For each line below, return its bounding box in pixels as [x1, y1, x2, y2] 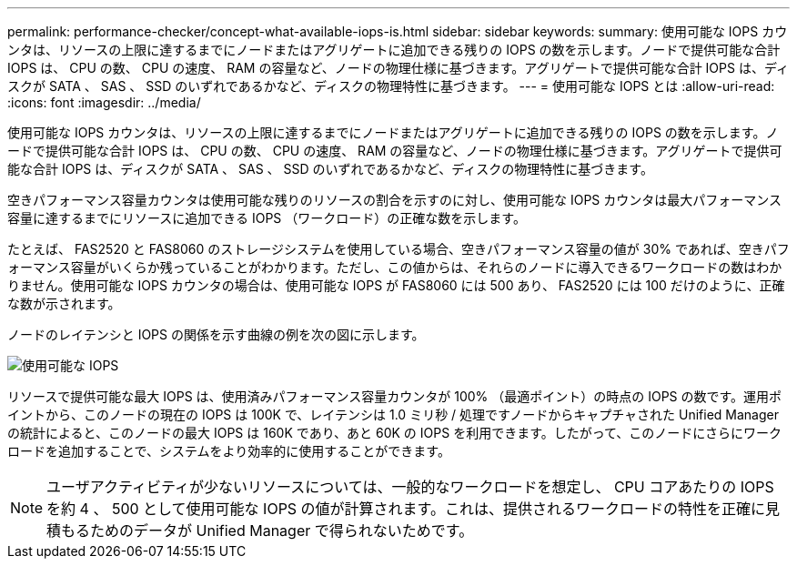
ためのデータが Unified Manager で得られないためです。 [90, 521, 474, 540]
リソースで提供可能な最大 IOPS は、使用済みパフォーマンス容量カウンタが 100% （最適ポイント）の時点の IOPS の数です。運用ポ [7, 389, 782, 404]
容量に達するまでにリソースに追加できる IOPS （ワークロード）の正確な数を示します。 [7, 210, 526, 226]
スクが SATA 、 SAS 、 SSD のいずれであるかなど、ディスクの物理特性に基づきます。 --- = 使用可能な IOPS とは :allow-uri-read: [7, 78, 775, 94]
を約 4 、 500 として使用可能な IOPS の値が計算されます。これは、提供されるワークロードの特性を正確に [46, 500, 766, 518]
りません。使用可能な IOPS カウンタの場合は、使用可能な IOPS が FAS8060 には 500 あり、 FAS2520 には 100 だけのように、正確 [7, 278, 785, 293]
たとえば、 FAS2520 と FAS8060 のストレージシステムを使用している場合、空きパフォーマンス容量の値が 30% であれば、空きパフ [7, 241, 790, 257]
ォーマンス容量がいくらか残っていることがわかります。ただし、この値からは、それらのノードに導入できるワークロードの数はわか [7, 259, 782, 275]
